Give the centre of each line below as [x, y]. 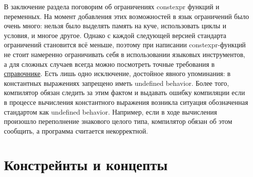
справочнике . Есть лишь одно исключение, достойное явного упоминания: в [117, 73]
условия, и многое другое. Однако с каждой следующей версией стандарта [115, 35]
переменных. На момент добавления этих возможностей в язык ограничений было [126, 16]
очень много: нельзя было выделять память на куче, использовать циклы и [115, 26]
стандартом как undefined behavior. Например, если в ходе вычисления [111, 111]
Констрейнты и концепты [86, 164]
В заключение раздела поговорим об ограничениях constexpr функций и [112, 6]
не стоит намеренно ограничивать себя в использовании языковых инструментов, [125, 54]
